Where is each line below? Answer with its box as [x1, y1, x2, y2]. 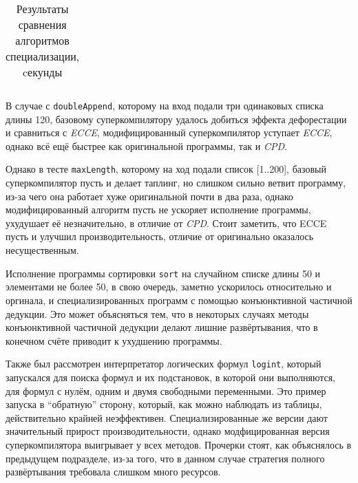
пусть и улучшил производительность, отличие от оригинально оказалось [6, 229, 314, 244]
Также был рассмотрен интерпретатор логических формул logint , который [6, 356, 322, 371]
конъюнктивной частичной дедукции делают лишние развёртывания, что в [6, 320, 318, 334]
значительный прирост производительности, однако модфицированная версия [6, 424, 330, 438]
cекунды [23, 64, 63, 80]
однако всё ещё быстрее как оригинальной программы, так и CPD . [6, 138, 287, 153]
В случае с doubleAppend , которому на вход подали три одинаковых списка [6, 98, 324, 112]
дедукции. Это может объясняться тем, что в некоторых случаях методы [6, 306, 309, 321]
